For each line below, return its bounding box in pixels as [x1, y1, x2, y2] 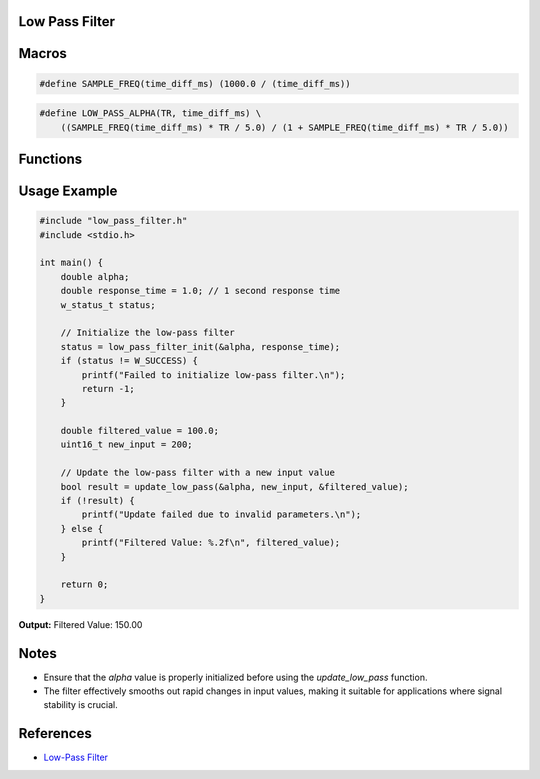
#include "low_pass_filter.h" [39, 215, 188, 227]
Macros [18, 45, 67, 62]
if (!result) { [60, 495, 135, 507]
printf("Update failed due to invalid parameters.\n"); [81, 509, 362, 520]
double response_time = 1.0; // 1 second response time [60, 285, 341, 297]
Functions [18, 151, 83, 167]
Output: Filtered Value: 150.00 [18, 618, 143, 630]
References [18, 725, 92, 742]
